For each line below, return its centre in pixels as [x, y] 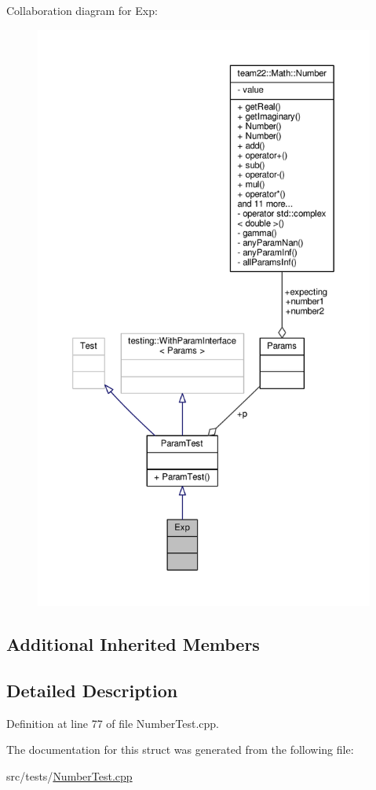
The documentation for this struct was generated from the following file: [180, 750]
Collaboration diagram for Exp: [82, 10]
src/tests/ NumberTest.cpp [69, 775]
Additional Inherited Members [133, 643]
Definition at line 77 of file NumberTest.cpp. [113, 723]
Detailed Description [92, 690]
